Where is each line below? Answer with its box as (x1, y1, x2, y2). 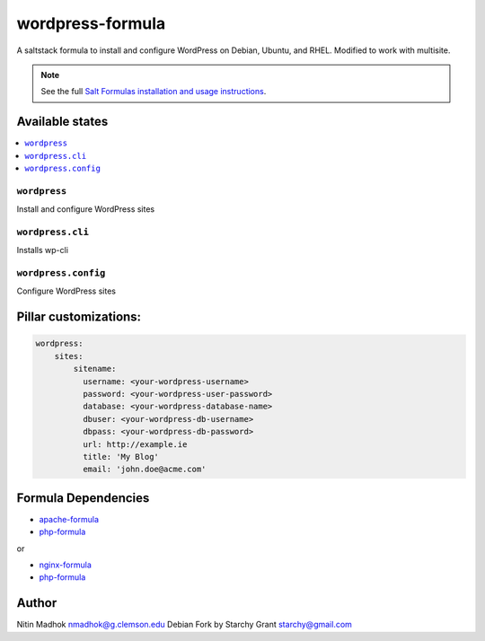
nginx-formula (39, 559, 92, 570)
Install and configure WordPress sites (16, 204, 155, 215)
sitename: (73, 364, 117, 374)
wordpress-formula (16, 13, 166, 33)
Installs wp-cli (16, 245, 69, 256)
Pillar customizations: (16, 310, 142, 325)
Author (16, 595, 57, 610)
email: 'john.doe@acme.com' (82, 464, 207, 475)
